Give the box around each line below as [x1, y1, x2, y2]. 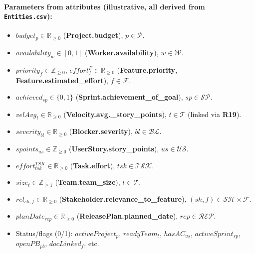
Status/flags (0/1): [15, 228, 73, 238]
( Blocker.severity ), [69, 126, 133, 136]
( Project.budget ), [63, 30, 123, 40]
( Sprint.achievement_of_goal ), [75, 92, 183, 102]
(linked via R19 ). [188, 109, 242, 119]
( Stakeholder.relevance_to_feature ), [59, 193, 187, 204]
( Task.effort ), [70, 160, 115, 170]
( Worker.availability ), [85, 47, 159, 57]
